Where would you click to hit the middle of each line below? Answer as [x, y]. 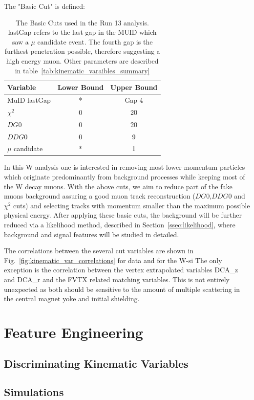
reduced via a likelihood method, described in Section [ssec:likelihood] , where [120, 225]
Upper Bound [134, 87]
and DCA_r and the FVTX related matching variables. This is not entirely [117, 279]
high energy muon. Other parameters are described [82, 60]
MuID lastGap [29, 100]
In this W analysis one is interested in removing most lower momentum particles [125, 167]
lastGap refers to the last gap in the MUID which [82, 32]
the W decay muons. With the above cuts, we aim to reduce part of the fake [118, 186]
